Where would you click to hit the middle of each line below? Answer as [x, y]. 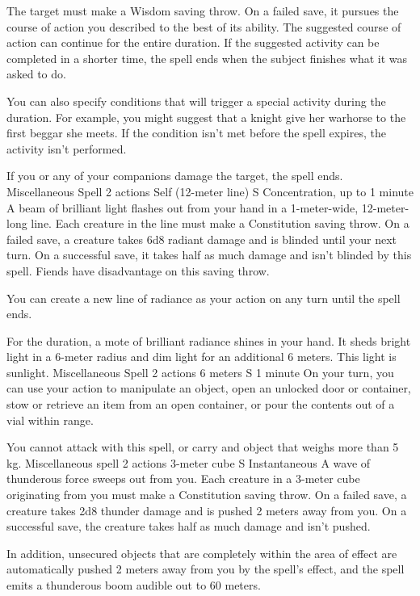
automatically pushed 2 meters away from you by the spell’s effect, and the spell [206, 569]
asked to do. [36, 74]
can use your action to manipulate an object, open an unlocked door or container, [209, 388]
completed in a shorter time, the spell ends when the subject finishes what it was [207, 58]
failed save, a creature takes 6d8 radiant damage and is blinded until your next [202, 239]
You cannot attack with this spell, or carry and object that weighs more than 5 [203, 447]
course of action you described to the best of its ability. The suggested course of [204, 26]
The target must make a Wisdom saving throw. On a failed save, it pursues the [203, 10]
